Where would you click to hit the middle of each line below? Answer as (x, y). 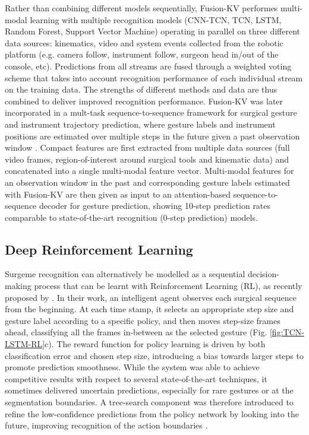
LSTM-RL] (25, 344)
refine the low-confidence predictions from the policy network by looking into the (152, 413)
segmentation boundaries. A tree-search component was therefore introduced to (149, 402)
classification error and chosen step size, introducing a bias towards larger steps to (154, 355)
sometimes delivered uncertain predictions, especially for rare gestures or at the (149, 390)
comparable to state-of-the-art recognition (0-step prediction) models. (131, 217)
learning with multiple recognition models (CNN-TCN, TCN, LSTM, (156, 19)
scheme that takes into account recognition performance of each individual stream (154, 77)
